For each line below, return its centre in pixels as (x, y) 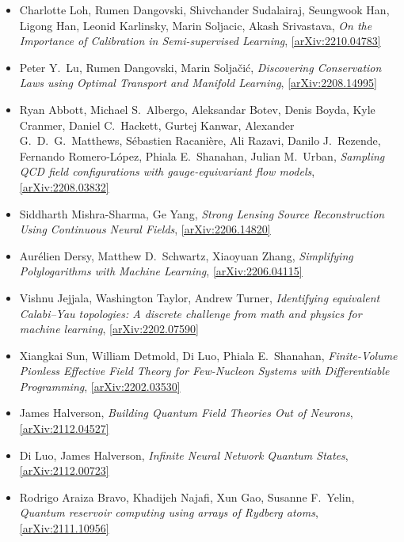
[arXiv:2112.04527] (64, 428)
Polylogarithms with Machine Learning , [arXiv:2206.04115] (161, 271)
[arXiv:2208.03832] (64, 186)
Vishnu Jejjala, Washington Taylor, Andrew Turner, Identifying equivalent (200, 297)
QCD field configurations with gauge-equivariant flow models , (167, 171)
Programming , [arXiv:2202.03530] (100, 386)
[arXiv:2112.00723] (64, 470)
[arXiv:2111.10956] (64, 528)
